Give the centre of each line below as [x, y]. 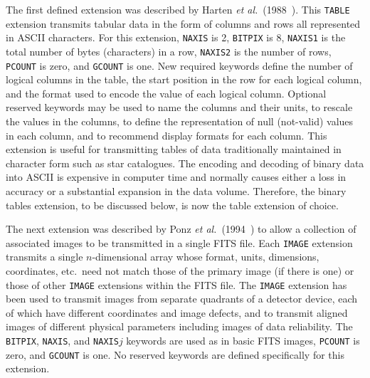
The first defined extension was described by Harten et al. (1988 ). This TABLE [178, 9]
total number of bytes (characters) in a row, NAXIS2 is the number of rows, [169, 51]
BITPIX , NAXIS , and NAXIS [62, 341]
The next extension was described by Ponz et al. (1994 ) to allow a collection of [181, 229]
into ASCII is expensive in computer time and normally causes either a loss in [176, 177]
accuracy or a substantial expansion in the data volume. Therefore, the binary [176, 190]
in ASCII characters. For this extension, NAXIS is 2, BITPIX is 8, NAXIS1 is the [176, 37]
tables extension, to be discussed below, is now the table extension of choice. [172, 205]
